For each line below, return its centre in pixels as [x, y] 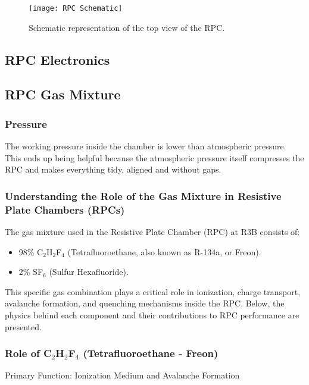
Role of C [28, 353]
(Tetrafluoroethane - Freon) [151, 353]
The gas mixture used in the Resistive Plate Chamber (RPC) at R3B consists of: [152, 231]
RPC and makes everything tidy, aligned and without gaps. [113, 169]
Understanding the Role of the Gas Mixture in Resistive [143, 195]
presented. [23, 326]
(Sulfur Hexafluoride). [89, 272]
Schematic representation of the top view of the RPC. [127, 27]
